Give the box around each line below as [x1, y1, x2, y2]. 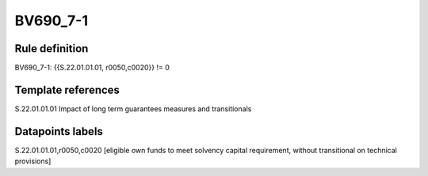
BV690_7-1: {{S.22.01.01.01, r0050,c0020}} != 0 [14, 63, 170, 73]
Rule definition [14, 42, 89, 55]
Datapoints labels [14, 125, 103, 138]
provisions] [14, 156, 52, 166]
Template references [14, 83, 120, 96]
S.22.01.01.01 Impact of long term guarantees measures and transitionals [14, 103, 252, 114]
